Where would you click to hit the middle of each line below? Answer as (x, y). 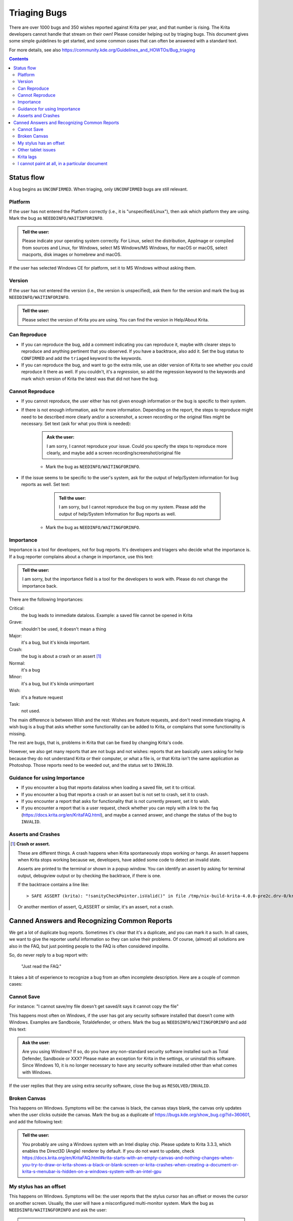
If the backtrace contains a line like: (53, 884)
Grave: (16, 622)
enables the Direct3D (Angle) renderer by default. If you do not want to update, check (108, 1151)
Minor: (16, 677)
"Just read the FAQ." (41, 966)
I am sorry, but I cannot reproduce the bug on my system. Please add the (132, 507)
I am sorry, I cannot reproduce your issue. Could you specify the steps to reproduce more (137, 446)
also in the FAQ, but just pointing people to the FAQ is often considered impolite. (89, 946)
